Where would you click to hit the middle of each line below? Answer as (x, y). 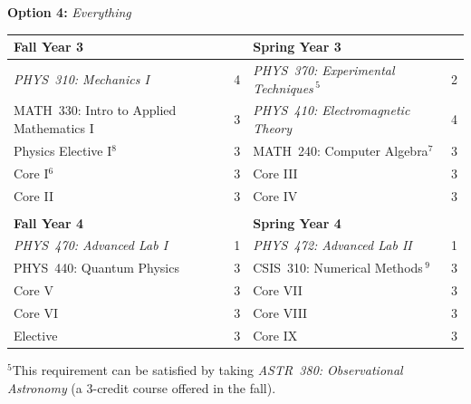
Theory (273, 127)
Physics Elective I (63, 150)
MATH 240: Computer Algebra (341, 150)
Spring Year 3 (297, 47)
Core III (275, 173)
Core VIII (280, 312)
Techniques (283, 87)
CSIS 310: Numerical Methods (338, 268)
